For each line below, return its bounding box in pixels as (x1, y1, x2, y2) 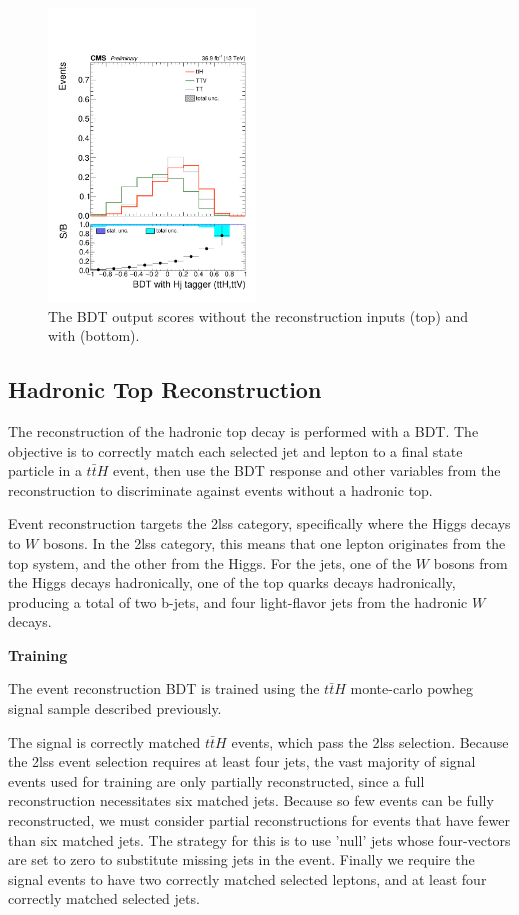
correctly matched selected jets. (8, 888, 200, 909)
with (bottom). (48, 325, 140, 346)
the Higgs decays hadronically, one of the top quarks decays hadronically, (8, 572, 456, 593)
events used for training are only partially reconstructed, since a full (8, 770, 425, 791)
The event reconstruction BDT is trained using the (8, 678, 320, 699)
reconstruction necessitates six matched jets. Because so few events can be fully (8, 790, 494, 811)
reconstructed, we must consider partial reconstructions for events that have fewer (8, 810, 511, 831)
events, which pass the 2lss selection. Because (231, 731, 509, 752)
